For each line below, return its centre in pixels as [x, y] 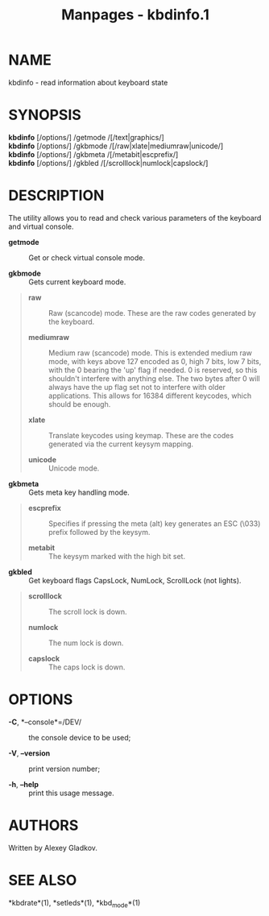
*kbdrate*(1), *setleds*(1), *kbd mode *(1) [74, 904]
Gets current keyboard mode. [77, 282]
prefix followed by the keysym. [99, 532]
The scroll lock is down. [87, 611]
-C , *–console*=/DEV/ [45, 722]
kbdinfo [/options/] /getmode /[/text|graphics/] [87, 137]
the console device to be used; [80, 737]
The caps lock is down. [87, 667]
